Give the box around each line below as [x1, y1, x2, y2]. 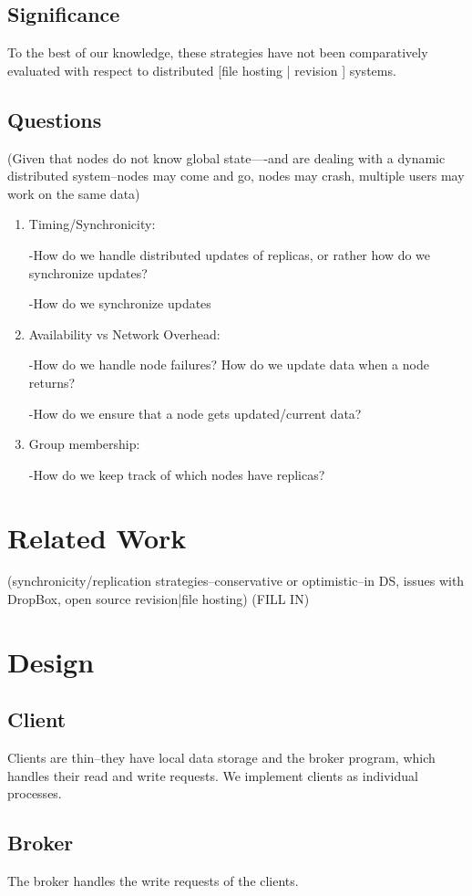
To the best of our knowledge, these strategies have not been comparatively [7, 43, 428, 62]
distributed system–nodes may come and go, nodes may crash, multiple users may [7, 166, 465, 185]
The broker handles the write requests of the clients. [7, 871, 299, 891]
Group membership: [28, 434, 140, 453]
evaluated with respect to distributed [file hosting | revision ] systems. [7, 60, 396, 79]
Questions [7, 105, 102, 133]
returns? [28, 372, 76, 391]
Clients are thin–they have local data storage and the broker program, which [7, 748, 436, 767]
